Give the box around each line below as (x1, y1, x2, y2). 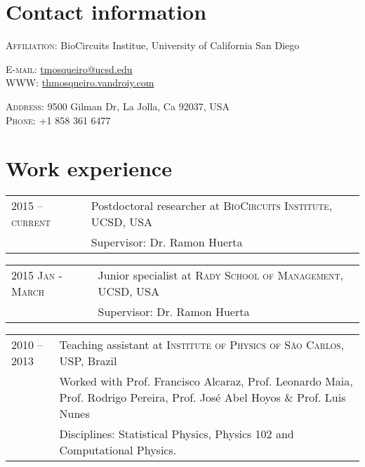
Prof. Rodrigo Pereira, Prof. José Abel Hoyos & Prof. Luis (59, 389, 346, 406)
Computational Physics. (59, 442, 177, 459)
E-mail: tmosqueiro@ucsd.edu (6, 61, 133, 76)
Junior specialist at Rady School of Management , (98, 267, 343, 284)
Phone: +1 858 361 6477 (6, 112, 111, 127)
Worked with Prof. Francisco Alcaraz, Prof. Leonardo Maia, (59, 373, 353, 390)
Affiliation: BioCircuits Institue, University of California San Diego (6, 38, 300, 53)
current (11, 213, 51, 230)
